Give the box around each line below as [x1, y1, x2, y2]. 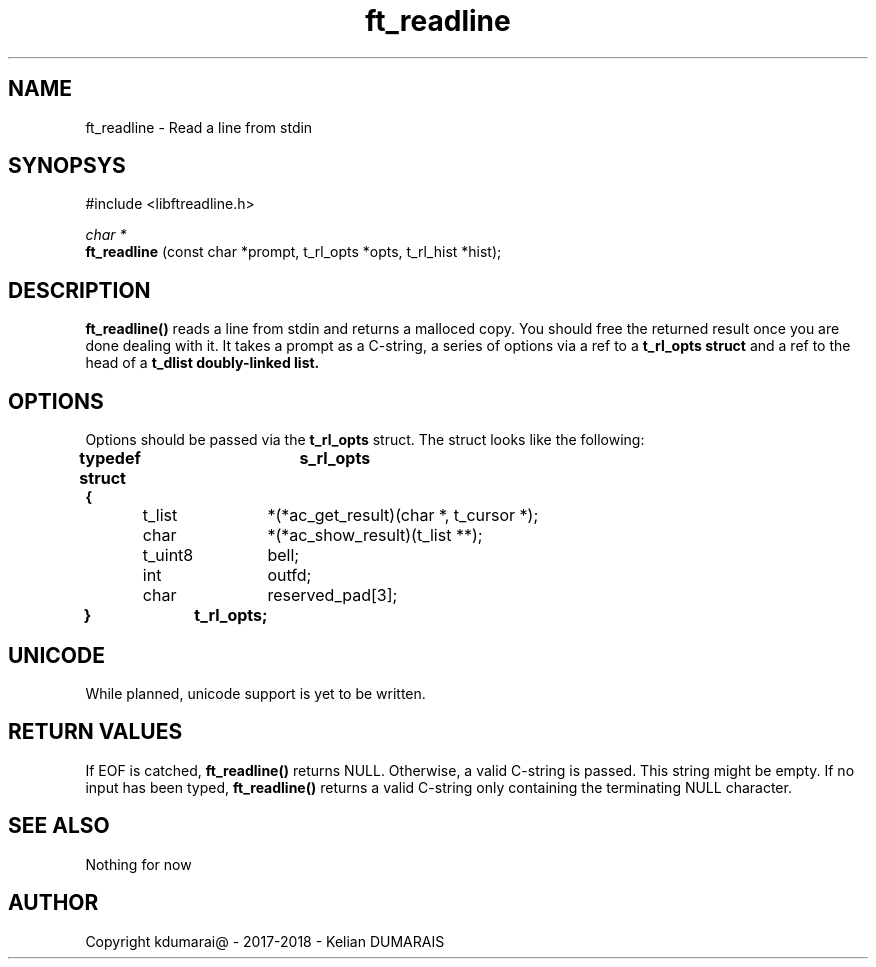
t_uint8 [142, 545, 194, 566]
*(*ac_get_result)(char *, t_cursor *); [267, 505, 539, 526]
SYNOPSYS [8, 153, 126, 179]
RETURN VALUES [8, 719, 183, 745]
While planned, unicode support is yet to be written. [85, 684, 426, 702]
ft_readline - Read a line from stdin [85, 118, 313, 136]
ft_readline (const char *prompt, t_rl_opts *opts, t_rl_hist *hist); [85, 243, 502, 261]
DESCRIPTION [8, 277, 151, 303]
